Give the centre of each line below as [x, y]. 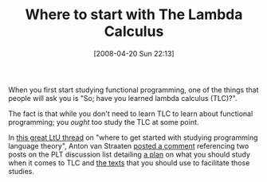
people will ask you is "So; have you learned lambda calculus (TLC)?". [123, 98]
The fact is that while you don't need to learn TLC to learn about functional [131, 114]
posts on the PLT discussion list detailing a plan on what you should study [130, 154]
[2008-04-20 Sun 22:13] [134, 53]
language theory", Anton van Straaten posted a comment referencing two [129, 145]
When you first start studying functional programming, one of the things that [133, 90]
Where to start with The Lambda [134, 15]
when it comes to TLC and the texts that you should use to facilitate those [129, 163]
